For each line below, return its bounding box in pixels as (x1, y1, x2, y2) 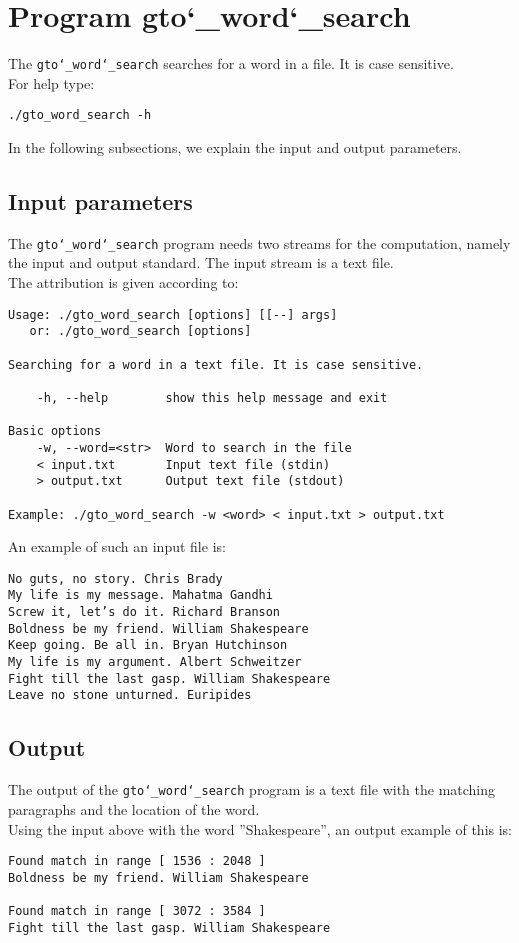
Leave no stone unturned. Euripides (8, 688, 252, 703)
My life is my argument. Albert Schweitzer (8, 655, 302, 670)
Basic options (8, 424, 102, 439)
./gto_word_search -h (8, 108, 152, 123)
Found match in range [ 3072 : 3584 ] (8, 904, 266, 919)
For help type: (8, 72, 95, 93)
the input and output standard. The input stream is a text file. (8, 252, 394, 273)
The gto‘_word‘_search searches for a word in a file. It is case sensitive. (8, 53, 454, 74)
